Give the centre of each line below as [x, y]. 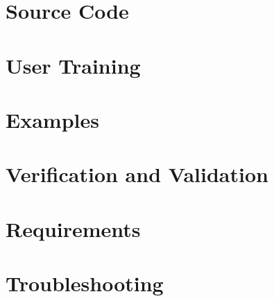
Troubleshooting [85, 283]
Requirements [73, 228]
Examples [52, 119]
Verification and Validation [137, 174]
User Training [73, 65]
